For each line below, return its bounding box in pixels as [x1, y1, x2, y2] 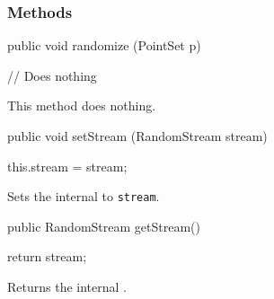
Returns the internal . [7, 277, 127, 296]
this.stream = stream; [7, 156, 128, 175]
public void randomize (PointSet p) [7, 36, 201, 55]
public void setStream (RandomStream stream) [7, 127, 268, 145]
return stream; [7, 247, 87, 266]
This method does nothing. [7, 96, 156, 115]
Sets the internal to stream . [7, 187, 160, 206]
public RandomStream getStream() [7, 216, 200, 235]
